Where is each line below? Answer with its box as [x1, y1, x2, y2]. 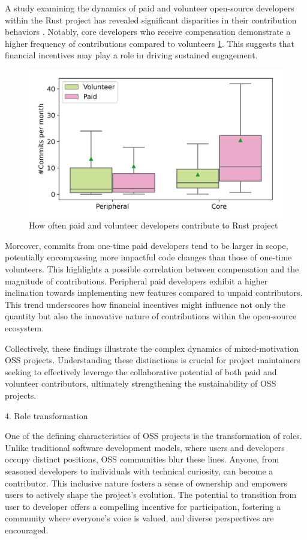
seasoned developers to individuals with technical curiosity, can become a [5, 464, 273, 477]
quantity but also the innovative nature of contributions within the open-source [5, 310, 297, 322]
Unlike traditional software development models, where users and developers [5, 441, 285, 453]
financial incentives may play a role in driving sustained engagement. [5, 49, 258, 61]
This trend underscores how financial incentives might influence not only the [5, 298, 285, 310]
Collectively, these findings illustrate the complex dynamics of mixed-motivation [5, 342, 299, 354]
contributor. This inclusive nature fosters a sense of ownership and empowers [5, 476, 288, 489]
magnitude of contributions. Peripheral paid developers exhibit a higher [5, 274, 268, 287]
